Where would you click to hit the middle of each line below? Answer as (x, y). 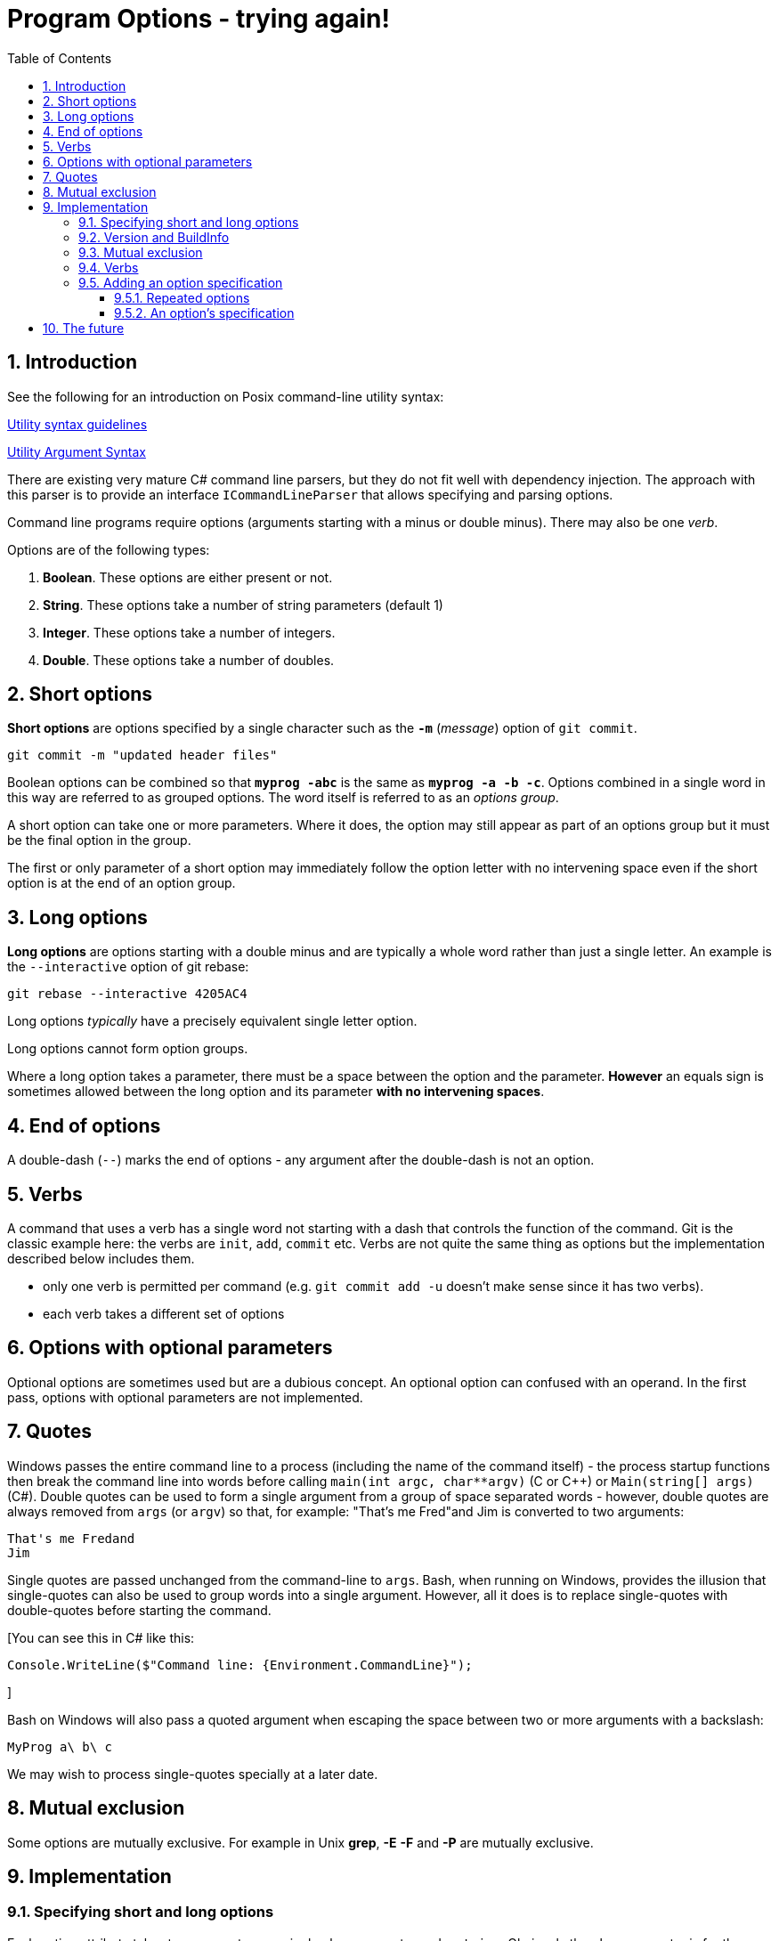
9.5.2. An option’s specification (204, 313)
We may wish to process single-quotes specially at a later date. (193, 1774)
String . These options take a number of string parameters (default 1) (243, 605)
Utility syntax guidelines (77, 424)
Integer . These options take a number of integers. (189, 632)
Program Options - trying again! (199, 19)
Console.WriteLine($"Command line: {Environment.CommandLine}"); (240, 1665)
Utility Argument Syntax (77, 451)
